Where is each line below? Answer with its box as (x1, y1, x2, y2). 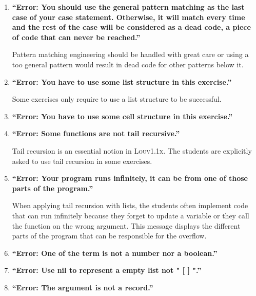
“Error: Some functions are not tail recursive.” (12, 128, 180, 139)
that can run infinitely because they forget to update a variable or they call (12, 210, 249, 220)
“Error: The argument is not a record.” (12, 282, 153, 292)
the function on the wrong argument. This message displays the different (12, 220, 241, 231)
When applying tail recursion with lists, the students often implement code (12, 200, 248, 211)
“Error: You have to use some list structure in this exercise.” (12, 76, 232, 87)
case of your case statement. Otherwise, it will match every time (12, 11, 245, 22)
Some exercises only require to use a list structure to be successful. (12, 94, 222, 104)
